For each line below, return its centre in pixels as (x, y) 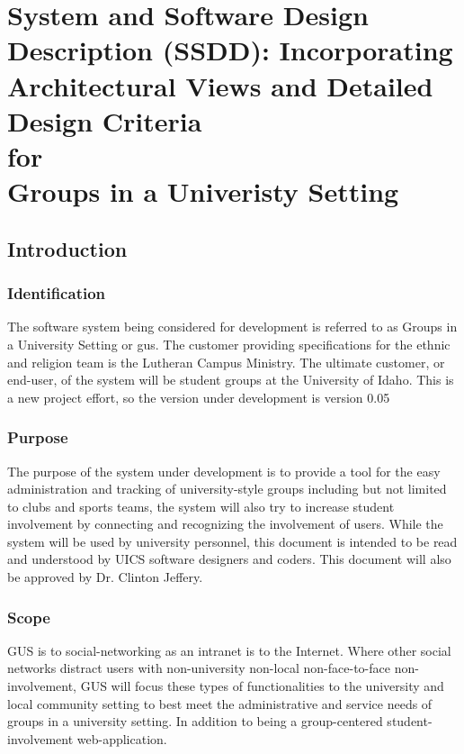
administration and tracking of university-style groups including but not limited (227, 489)
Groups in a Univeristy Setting (203, 191)
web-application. (122, 738)
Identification (57, 293)
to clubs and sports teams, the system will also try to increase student (201, 506)
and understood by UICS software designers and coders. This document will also (229, 559)
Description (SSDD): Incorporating (230, 50)
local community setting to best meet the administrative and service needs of (220, 703)
